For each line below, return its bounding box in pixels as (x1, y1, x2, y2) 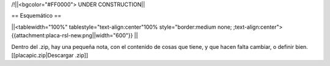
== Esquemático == (11, 12, 62, 20)
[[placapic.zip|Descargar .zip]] (11, 51, 89, 59)
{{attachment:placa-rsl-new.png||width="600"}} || (11, 32, 138, 39)
